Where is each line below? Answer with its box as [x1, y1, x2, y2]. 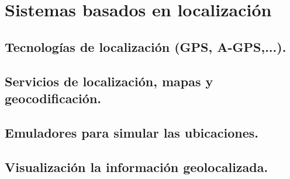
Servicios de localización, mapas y [5, 72, 213, 90]
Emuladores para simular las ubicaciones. [5, 123, 258, 141]
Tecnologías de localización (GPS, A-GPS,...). [5, 37, 286, 55]
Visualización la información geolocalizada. [5, 157, 268, 176]
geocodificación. [5, 89, 101, 107]
